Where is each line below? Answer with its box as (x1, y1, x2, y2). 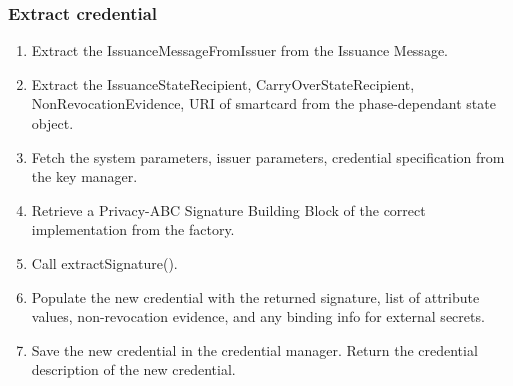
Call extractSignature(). (31, 252, 178, 273)
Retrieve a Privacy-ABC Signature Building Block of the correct (31, 199, 426, 220)
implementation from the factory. (31, 219, 235, 240)
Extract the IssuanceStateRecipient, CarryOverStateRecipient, (31, 73, 415, 94)
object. (31, 113, 74, 133)
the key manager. (31, 166, 138, 187)
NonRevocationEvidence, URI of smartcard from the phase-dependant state (31, 93, 496, 114)
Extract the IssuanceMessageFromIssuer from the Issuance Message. (31, 40, 448, 61)
